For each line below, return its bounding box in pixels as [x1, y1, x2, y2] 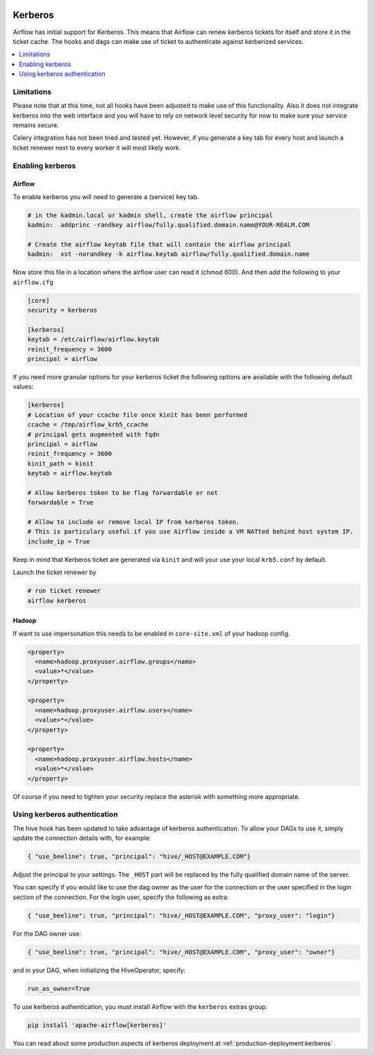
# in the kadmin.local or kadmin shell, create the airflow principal [27, 211, 274, 219]
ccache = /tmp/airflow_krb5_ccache [27, 421, 149, 429]
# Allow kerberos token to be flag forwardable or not [27, 489, 218, 497]
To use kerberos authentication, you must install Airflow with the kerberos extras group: [12, 1002, 267, 1010]
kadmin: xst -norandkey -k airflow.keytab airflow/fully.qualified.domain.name [27, 251, 310, 258]
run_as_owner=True [27, 985, 90, 992]
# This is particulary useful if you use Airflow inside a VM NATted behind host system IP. [27, 527, 353, 536]
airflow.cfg [12, 278, 53, 286]
